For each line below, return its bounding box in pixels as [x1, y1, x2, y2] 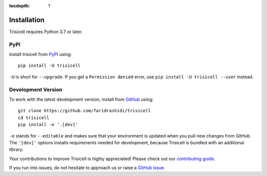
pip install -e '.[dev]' [18, 122, 78, 128]
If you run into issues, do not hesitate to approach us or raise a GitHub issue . [9, 165, 166, 171]
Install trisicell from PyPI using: [9, 51, 72, 57]
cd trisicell [18, 115, 49, 121]
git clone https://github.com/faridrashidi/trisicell [18, 108, 151, 114]
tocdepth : [9, 3, 30, 8]
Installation [9, 15, 44, 24]
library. [9, 146, 24, 153]
